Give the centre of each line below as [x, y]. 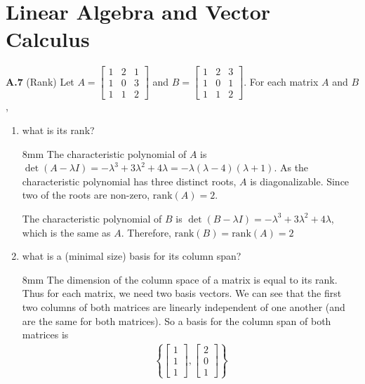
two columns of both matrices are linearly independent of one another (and [184, 306]
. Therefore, [146, 232]
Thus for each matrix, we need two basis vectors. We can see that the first [182, 293]
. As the [291, 167]
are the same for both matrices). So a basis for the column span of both [177, 320]
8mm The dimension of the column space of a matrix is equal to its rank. [180, 279]
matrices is [45, 335]
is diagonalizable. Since [300, 181]
